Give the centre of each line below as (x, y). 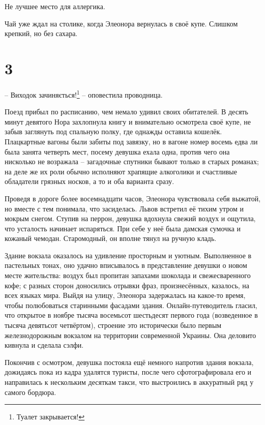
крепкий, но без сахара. (41, 33)
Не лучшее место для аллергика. (55, 6)
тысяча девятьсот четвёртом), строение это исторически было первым (113, 325)
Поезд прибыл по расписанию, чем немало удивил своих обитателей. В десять (126, 112)
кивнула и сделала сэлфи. (44, 345)
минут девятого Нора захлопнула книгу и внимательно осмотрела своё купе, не (128, 121)
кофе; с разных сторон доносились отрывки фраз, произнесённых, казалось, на (127, 285)
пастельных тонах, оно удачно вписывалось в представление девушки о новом (126, 265)
